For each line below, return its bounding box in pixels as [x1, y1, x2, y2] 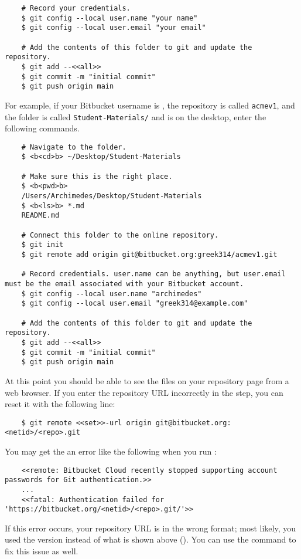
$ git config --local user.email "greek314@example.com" [21, 299, 248, 308]
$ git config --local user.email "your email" [21, 23, 206, 32]
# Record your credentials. [21, 4, 131, 12]
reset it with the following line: [5, 398, 115, 410]
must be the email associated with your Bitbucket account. [5, 280, 244, 288]
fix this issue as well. [5, 545, 78, 557]
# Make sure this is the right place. [21, 172, 173, 181]
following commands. [5, 122, 80, 134]
